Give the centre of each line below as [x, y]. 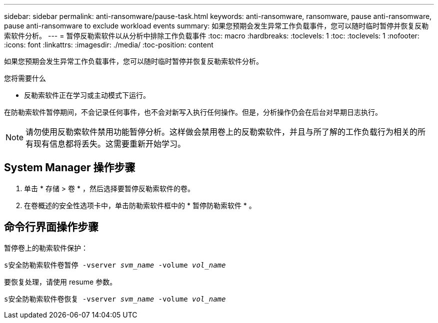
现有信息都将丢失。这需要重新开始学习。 [110, 144]
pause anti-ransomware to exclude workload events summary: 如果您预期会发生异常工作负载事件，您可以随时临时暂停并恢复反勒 [216, 26]
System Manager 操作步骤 [70, 168]
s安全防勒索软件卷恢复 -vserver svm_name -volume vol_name [115, 299]
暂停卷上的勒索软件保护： [46, 248]
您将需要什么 [25, 78]
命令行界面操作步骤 [51, 227]
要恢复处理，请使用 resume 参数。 [60, 282]
